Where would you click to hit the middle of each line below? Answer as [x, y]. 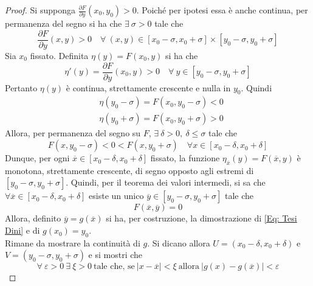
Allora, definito [33, 218]
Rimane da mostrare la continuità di [73, 242]
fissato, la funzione [185, 158]
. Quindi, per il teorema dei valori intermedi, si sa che [166, 182]
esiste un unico [116, 196]
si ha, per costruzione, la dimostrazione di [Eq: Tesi [201, 218]
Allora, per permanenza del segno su [73, 133]
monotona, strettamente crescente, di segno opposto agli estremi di [129, 170]
